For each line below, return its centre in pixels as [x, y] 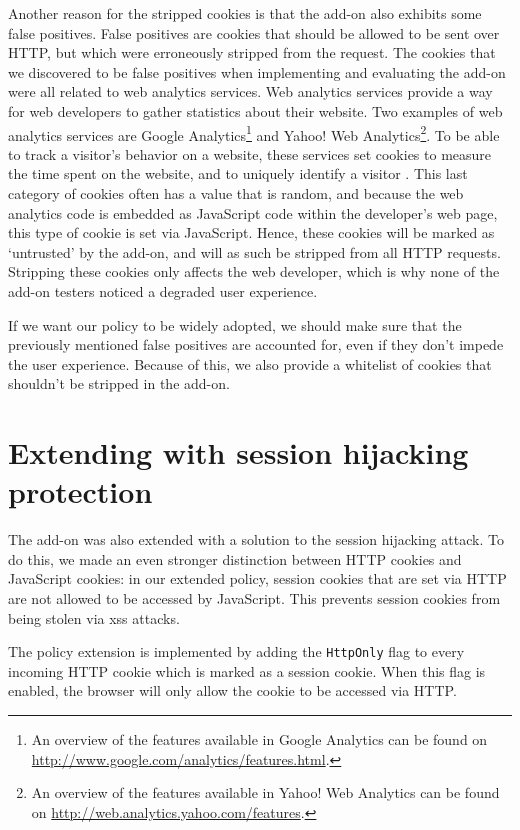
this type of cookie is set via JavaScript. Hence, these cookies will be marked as [251, 232]
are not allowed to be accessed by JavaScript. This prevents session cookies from [254, 598]
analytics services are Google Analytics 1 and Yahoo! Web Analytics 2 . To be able [254, 133]
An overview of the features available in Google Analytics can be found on [259, 739]
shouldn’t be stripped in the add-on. [119, 383]
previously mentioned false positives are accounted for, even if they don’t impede [256, 344]
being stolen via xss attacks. [94, 617]
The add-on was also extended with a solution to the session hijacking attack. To [256, 539]
